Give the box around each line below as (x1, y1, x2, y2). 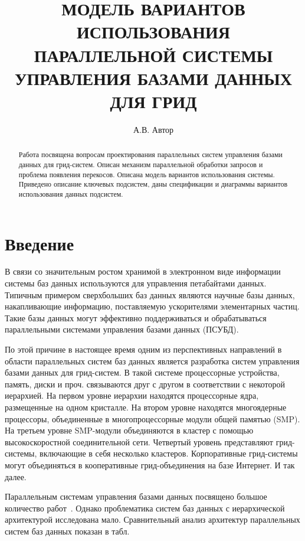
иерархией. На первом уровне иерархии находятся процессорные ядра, (5, 389, 259, 402)
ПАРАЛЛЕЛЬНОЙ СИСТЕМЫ (34, 43, 273, 67)
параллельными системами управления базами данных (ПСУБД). (5, 323, 239, 335)
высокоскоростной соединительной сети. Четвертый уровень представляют (5, 435, 273, 448)
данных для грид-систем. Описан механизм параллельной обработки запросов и (18, 159, 263, 169)
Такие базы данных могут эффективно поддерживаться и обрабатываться (5, 311, 267, 324)
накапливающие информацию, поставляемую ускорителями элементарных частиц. (5, 300, 300, 312)
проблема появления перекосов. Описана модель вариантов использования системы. (18, 169, 275, 179)
